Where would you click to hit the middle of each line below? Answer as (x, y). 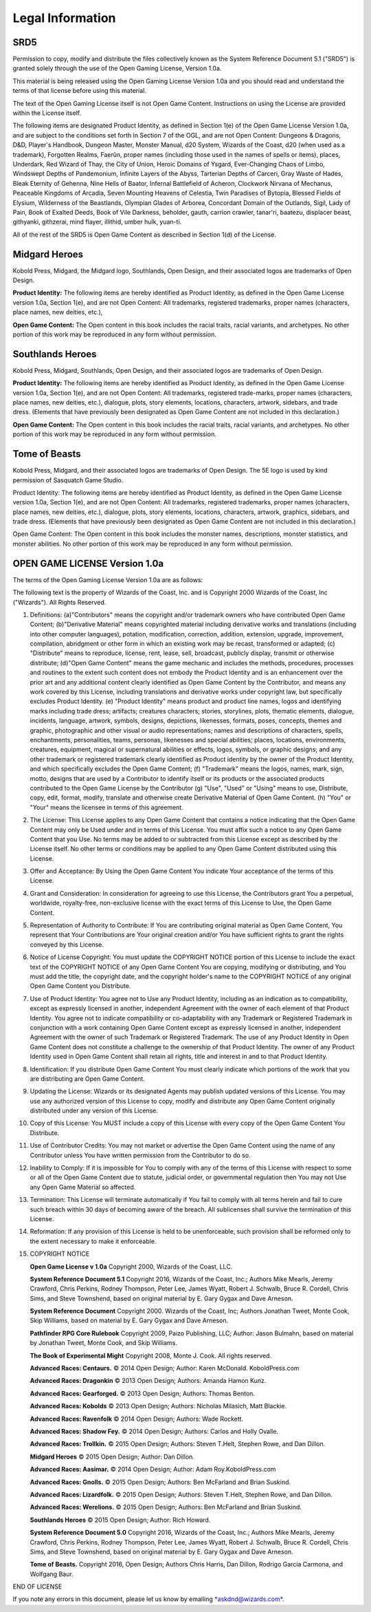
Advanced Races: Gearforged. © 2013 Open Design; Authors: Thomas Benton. (143, 1393)
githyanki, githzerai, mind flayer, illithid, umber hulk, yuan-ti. (97, 222)
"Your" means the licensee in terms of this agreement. (106, 807)
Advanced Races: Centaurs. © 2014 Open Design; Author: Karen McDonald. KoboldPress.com (165, 1368)
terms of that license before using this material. (80, 91)
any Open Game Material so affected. (83, 1187)
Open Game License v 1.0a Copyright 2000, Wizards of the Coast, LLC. (131, 1267)
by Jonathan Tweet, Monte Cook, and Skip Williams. (104, 1343)
